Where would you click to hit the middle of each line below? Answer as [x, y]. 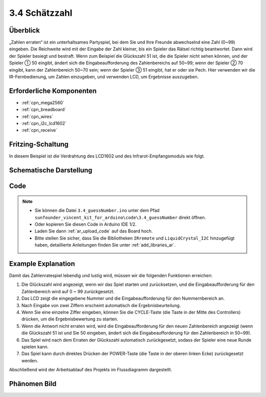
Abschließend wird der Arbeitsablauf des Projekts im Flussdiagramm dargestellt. [91, 370]
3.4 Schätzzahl [41, 13]
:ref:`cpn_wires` [37, 117]
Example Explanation [42, 263]
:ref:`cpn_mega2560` [43, 102]
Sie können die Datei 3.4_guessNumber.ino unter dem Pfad [97, 210]
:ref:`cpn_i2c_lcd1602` [44, 123]
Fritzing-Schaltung [39, 144]
